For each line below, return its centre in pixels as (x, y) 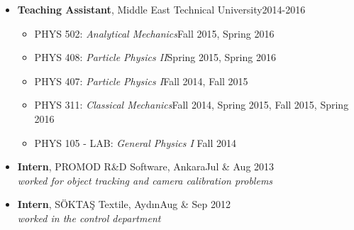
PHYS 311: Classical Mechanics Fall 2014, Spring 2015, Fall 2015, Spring (192, 105)
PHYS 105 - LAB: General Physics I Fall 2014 (135, 142)
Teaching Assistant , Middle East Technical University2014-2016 (161, 9)
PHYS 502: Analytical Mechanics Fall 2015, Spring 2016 (154, 33)
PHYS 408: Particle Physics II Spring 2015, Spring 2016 (155, 57)
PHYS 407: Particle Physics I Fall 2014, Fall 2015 (141, 81)
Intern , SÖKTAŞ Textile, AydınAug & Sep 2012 (124, 204)
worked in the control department (89, 218)
